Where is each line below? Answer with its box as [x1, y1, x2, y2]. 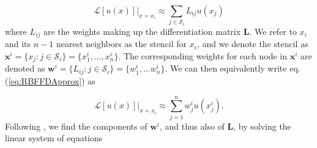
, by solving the [233, 119, 291, 132]
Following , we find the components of [5, 119, 147, 132]
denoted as [5, 62, 45, 75]
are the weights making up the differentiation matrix [43, 24, 241, 37]
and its [5, 37, 31, 50]
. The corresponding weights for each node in [118, 50, 288, 62]
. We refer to [249, 24, 297, 37]
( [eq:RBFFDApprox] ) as [5, 74, 95, 87]
